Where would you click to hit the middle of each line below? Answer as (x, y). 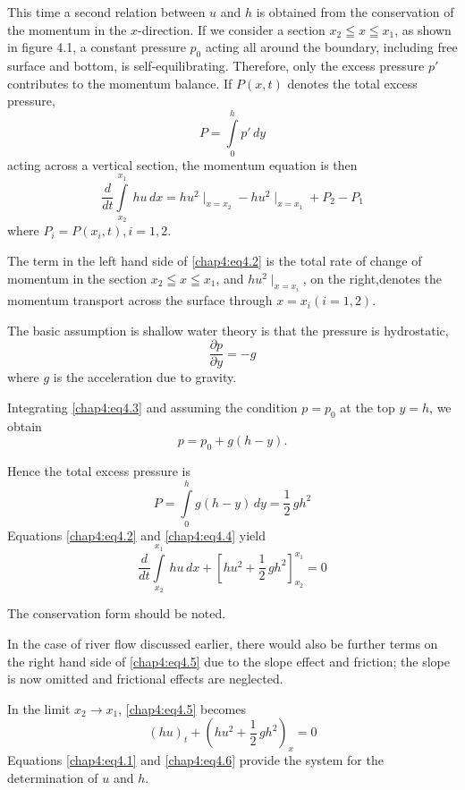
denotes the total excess (352, 83)
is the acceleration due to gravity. (145, 377)
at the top (368, 407)
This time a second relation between (106, 12)
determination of (53, 777)
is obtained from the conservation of (355, 12)
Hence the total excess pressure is (99, 471)
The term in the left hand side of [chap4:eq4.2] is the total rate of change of (215, 261)
